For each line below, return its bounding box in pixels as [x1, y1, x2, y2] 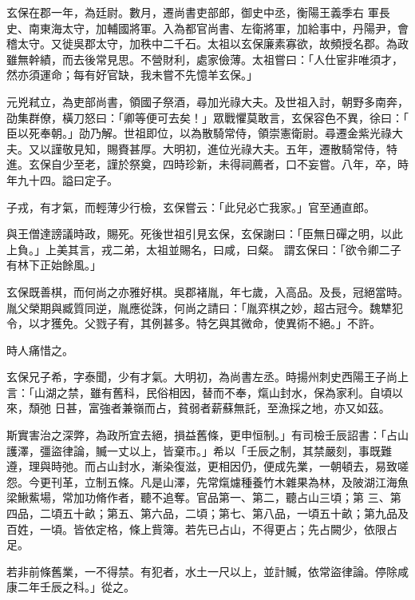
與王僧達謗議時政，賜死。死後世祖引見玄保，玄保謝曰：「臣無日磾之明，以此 [6, 225, 403, 242]
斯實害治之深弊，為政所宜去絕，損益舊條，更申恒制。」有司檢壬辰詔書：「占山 [6, 427, 409, 443]
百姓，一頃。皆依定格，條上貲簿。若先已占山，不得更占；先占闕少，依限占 [6, 520, 397, 537]
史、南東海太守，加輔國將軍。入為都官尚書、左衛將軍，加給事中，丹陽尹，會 [6, 19, 409, 36]
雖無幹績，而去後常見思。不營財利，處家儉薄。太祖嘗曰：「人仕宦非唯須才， [6, 50, 403, 67]
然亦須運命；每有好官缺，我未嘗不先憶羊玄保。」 [6, 66, 258, 83]
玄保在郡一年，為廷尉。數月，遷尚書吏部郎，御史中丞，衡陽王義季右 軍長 [6, 4, 390, 20]
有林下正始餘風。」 [6, 256, 101, 273]
